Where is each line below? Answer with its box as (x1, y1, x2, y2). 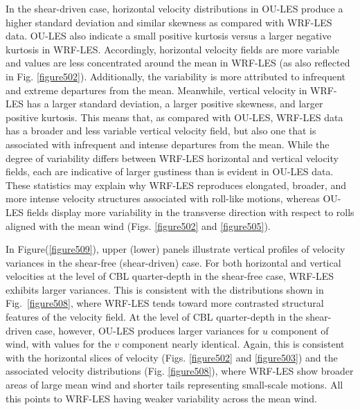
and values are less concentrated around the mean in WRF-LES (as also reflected (6, 55, 350, 70)
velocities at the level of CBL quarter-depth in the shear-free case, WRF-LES (6, 269, 334, 283)
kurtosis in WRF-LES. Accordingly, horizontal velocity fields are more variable (6, 42, 339, 56)
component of (271, 323, 329, 337)
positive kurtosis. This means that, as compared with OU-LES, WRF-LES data (6, 109, 343, 124)
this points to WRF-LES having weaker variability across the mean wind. (6, 391, 317, 405)
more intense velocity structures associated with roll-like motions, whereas (6, 191, 320, 206)
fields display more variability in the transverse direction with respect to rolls (26, 204, 354, 219)
